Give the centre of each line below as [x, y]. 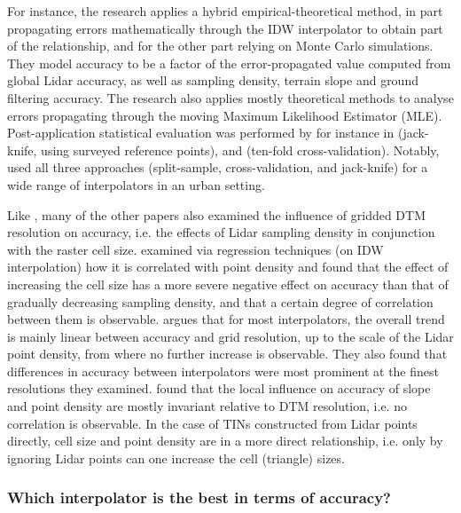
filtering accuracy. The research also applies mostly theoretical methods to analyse [230, 97]
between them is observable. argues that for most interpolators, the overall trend [226, 319]
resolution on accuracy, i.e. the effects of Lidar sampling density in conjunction [221, 232]
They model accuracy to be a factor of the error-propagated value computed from [229, 63]
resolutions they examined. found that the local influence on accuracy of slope [219, 388]
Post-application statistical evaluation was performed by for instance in [201, 133]
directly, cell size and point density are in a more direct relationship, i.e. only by [225, 441]
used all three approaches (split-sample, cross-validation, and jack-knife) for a [218, 167]
